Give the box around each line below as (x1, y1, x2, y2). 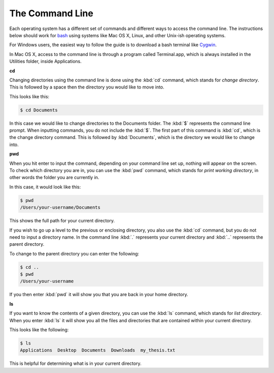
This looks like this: (9, 93, 50, 99)
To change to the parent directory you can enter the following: (9, 250, 140, 256)
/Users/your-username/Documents (20, 205, 101, 211)
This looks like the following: (9, 327, 69, 333)
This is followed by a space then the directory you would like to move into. (9, 84, 164, 90)
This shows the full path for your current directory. (9, 218, 115, 224)
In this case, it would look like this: (9, 184, 81, 190)
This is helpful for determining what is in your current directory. (9, 360, 142, 366)
